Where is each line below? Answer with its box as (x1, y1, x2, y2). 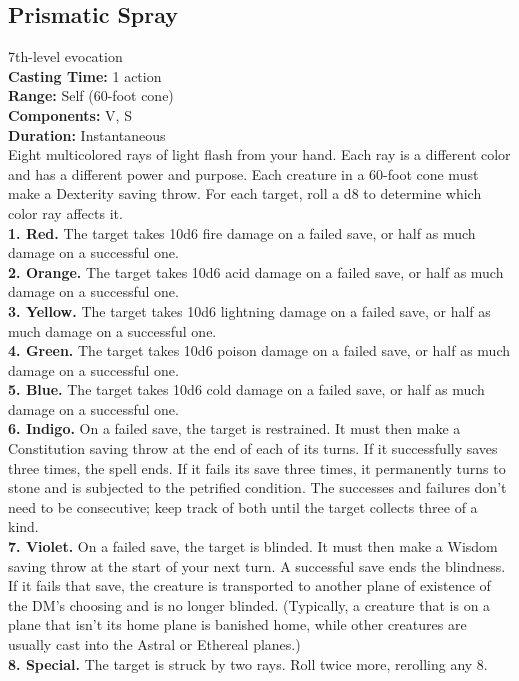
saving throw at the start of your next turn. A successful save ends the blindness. (8, 555, 506, 576)
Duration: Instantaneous (8, 124, 166, 145)
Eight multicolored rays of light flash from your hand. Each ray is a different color (8, 144, 511, 165)
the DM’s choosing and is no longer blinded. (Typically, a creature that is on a (8, 594, 491, 615)
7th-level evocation (8, 46, 123, 67)
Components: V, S (8, 104, 132, 125)
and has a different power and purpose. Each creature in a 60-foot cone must (8, 163, 479, 184)
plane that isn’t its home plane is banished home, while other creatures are (8, 614, 467, 635)
